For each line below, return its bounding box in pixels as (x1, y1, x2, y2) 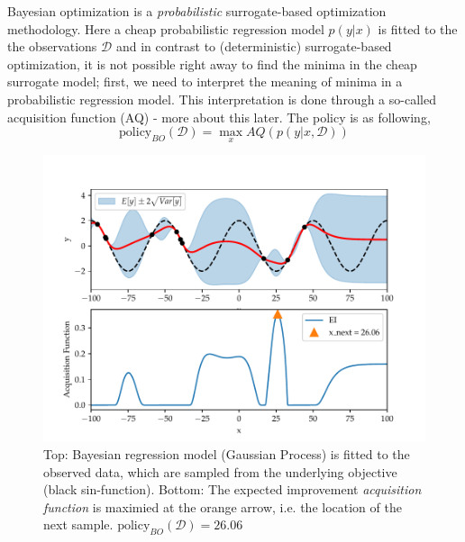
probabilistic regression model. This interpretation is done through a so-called (7, 89, 436, 108)
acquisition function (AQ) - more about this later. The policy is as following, (7, 107, 431, 126)
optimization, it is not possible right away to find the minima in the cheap (7, 54, 417, 73)
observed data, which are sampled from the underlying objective (43, 462, 397, 481)
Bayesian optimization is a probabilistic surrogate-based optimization (7, 2, 387, 20)
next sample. (43, 515, 114, 534)
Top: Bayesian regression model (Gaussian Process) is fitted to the (43, 444, 410, 463)
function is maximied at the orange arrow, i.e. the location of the (43, 497, 402, 516)
